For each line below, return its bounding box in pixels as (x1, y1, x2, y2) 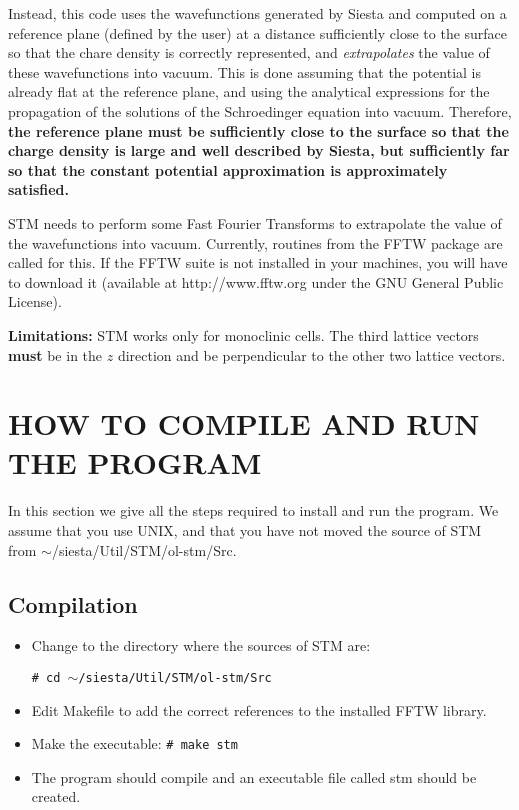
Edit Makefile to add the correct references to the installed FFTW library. (31, 699, 487, 720)
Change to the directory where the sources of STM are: (31, 635, 371, 656)
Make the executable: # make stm (31, 733, 238, 754)
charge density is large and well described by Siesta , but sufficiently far (8, 140, 510, 161)
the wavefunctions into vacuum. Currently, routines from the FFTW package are (8, 232, 503, 253)
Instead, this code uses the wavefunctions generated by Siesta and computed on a (8, 3, 507, 23)
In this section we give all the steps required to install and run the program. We (8, 500, 499, 521)
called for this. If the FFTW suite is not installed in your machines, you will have (8, 252, 508, 273)
